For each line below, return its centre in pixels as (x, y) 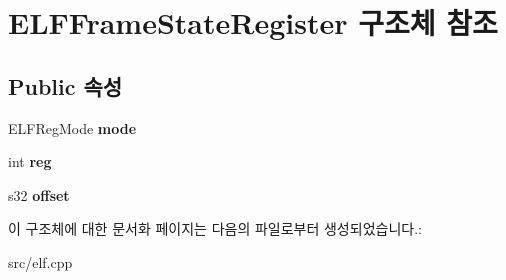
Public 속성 (65, 85)
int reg (30, 161)
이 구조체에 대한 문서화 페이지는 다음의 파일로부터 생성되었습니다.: (215, 228)
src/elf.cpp (40, 261)
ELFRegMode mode (72, 127)
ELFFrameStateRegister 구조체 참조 (253, 22)
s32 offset (39, 194)
